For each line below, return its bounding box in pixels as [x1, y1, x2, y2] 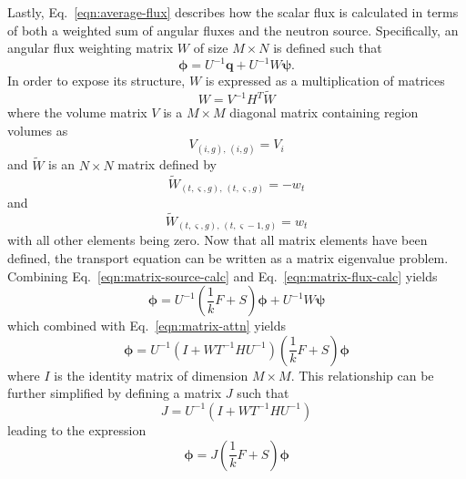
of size [193, 38, 228, 57]
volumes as [7, 120, 68, 139]
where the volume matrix [7, 103, 147, 122]
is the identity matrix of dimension [54, 365, 248, 384]
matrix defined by [117, 155, 217, 174]
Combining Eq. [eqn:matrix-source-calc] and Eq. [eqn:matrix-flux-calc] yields [7, 266, 438, 285]
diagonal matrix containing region [229, 103, 419, 122]
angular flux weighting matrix [7, 38, 174, 57]
